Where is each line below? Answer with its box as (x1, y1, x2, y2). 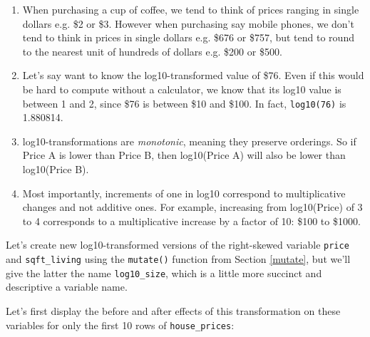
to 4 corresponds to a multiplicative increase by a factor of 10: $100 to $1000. (22, 213, 361, 228)
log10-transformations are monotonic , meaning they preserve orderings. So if (22, 133, 356, 148)
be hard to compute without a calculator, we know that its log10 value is (22, 81, 341, 96)
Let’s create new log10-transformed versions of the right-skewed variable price (6, 237, 349, 252)
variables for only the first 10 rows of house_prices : (6, 317, 235, 332)
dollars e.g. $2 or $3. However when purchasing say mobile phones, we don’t (22, 16, 354, 31)
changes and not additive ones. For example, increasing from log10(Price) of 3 (22, 199, 363, 214)
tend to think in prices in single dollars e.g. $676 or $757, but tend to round (22, 30, 354, 45)
